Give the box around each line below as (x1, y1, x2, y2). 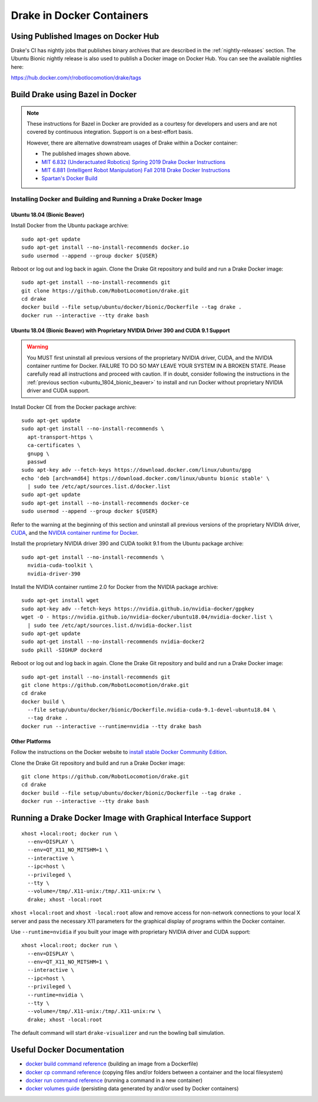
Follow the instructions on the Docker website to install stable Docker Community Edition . (11, 749, 228, 756)
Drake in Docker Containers (11, 9, 149, 22)
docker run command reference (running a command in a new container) (25, 1077, 203, 1084)
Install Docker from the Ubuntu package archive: (11, 222, 129, 229)
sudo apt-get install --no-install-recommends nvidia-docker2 (21, 639, 205, 645)
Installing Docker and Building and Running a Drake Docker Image (11, 195, 203, 203)
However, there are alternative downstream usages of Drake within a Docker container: (26, 139, 238, 146)
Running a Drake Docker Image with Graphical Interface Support (11, 813, 251, 823)
